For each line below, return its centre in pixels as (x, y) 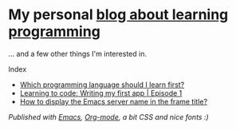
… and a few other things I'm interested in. (78, 53)
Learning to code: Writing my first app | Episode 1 (101, 93)
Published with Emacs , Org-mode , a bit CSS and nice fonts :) (108, 116)
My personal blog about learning (118, 15)
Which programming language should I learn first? (102, 85)
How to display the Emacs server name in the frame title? (114, 101)
